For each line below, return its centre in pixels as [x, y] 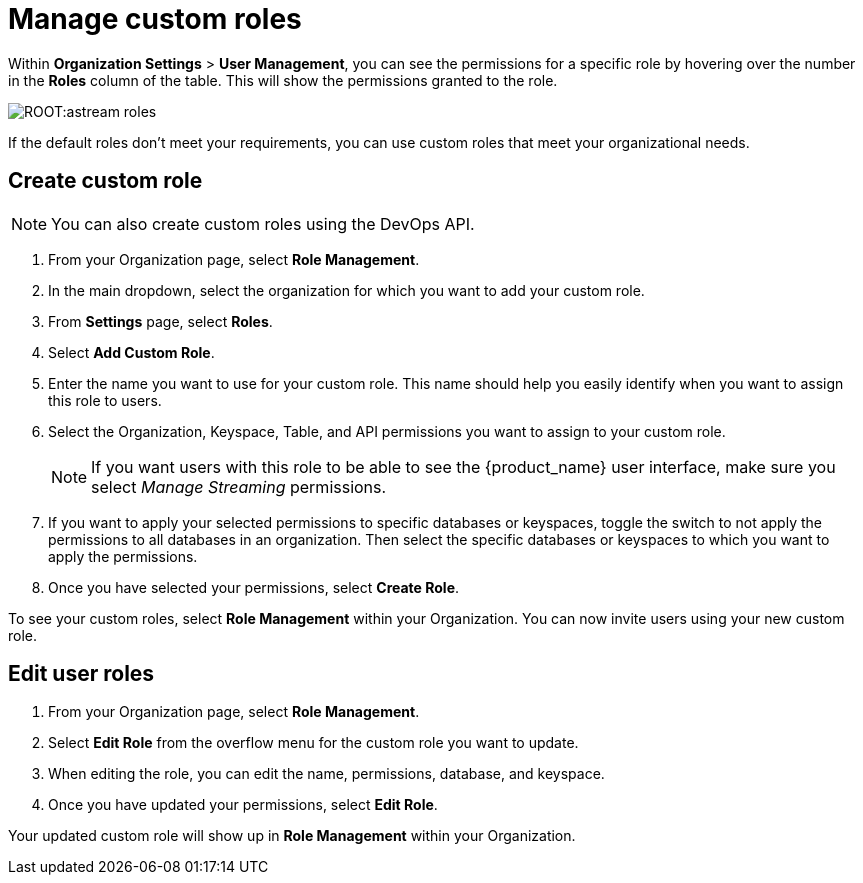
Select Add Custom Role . [131, 352]
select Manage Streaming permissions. [239, 486]
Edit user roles [81, 674]
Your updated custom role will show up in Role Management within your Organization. [292, 836]
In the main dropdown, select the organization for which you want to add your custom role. [346, 290]
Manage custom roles [155, 19]
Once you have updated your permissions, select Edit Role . [243, 805]
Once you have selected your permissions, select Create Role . [254, 587]
